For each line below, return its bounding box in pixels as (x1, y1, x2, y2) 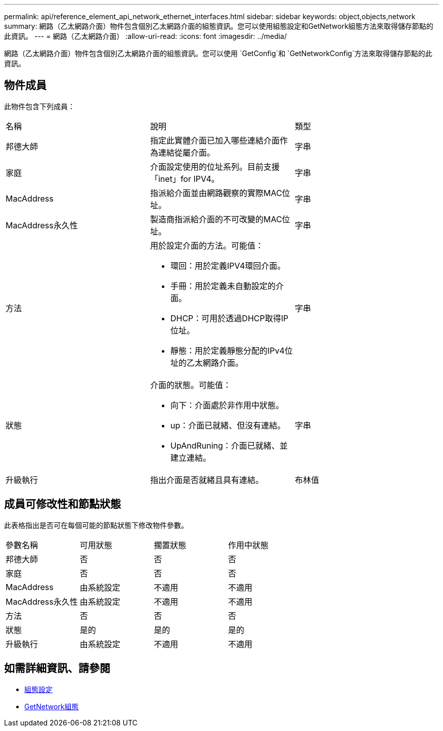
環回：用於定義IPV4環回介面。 (170, 260, 286, 271)
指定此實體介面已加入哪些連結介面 (150, 135, 280, 145)
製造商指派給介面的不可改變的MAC (150, 214, 282, 224)
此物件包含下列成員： (4, 102, 75, 111)
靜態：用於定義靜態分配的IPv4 (170, 345, 285, 356)
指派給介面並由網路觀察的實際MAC (150, 187, 282, 198)
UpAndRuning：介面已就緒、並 (170, 440, 288, 451)
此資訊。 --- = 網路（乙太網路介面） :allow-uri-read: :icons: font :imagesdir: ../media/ (4, 32, 287, 40)
